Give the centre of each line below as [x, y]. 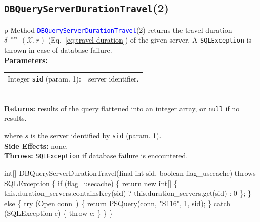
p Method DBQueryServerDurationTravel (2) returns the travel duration [118, 29]
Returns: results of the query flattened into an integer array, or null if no [122, 108]
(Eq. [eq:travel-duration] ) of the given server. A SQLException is [150, 40]
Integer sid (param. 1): [44, 79]
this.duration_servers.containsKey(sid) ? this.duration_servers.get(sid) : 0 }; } [128, 193]
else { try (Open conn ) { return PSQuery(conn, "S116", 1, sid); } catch [117, 203]
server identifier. [113, 79]
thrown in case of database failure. [58, 50]
